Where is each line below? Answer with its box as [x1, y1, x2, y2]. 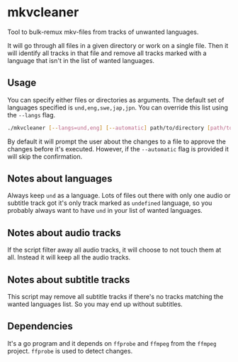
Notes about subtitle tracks [7, 274, 130, 286]
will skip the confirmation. [7, 152, 83, 160]
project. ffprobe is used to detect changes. [7, 346, 133, 355]
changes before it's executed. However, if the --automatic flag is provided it [7, 144, 229, 153]
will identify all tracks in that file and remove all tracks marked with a [7, 49, 207, 57]
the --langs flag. [7, 110, 56, 119]
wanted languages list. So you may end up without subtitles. [7, 300, 183, 308]
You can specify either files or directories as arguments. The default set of [7, 95, 225, 104]
